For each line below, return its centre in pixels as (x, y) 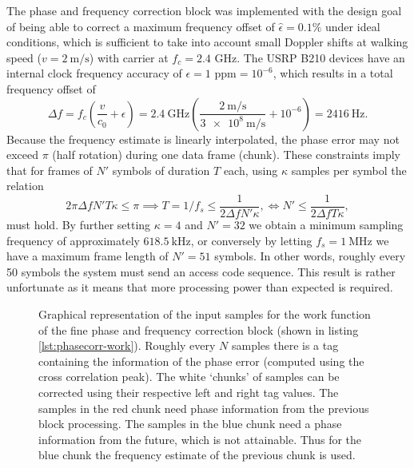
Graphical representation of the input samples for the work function (205, 313)
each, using (251, 170)
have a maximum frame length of (88, 256)
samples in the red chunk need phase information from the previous (204, 408)
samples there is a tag (285, 345)
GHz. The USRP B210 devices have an (310, 57)
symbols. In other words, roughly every (310, 256)
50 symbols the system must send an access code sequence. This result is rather (201, 271)
